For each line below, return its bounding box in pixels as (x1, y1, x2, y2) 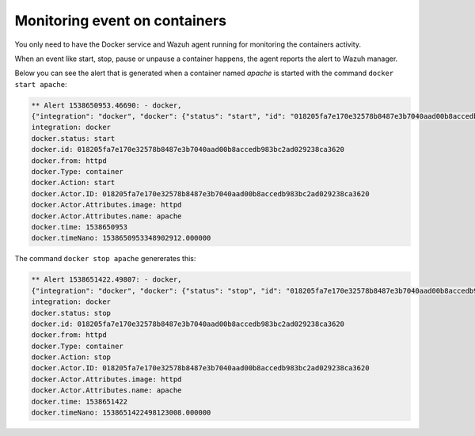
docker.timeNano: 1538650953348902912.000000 (31, 233, 211, 243)
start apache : (14, 79, 67, 89)
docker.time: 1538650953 (31, 222, 128, 231)
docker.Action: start (31, 178, 116, 188)
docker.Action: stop (31, 353, 111, 362)
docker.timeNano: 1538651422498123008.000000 (31, 408, 211, 417)
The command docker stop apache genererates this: (14, 254, 196, 263)
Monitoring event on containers (14, 12, 227, 29)
